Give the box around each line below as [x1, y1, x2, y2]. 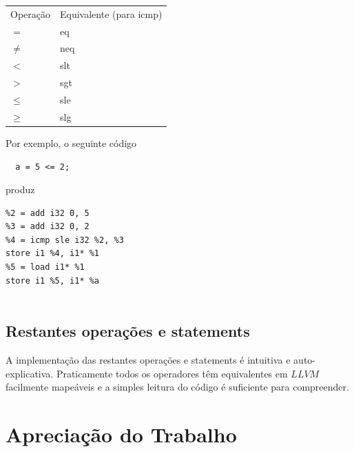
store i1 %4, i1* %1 [6, 248, 100, 259]
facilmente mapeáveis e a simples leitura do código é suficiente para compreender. [6, 380, 349, 394]
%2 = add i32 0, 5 [6, 208, 90, 218]
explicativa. [6, 366, 54, 380]
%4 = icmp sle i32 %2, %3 [6, 235, 124, 245]
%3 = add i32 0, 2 [6, 222, 90, 232]
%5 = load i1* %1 [6, 262, 85, 273]
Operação [10, 6, 50, 21]
